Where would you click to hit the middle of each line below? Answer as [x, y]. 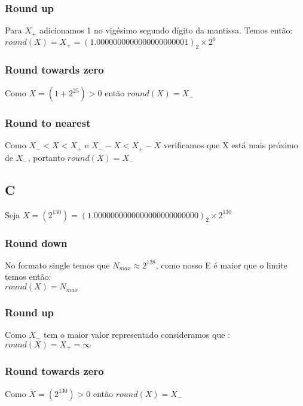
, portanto [46, 157]
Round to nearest [48, 123]
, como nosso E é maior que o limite [221, 265]
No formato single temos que [57, 265]
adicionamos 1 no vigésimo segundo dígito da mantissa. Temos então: [166, 30]
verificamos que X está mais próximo [231, 145]
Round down [36, 242]
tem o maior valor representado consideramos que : [137, 335]
